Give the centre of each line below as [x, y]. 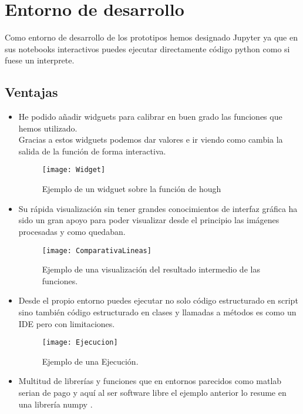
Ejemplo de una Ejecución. [90, 361]
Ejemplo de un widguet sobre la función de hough [132, 189]
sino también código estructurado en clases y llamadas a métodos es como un [157, 312]
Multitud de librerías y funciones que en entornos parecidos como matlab [150, 381]
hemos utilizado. [48, 128]
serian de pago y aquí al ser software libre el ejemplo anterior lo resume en [152, 392]
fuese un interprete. [40, 60]
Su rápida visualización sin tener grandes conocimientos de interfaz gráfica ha [158, 208]
